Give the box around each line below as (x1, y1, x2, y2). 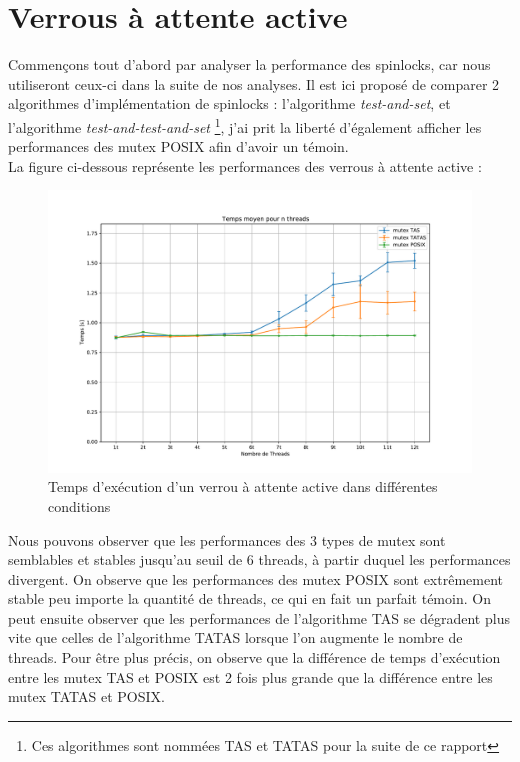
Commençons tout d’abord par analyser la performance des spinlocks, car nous (8, 54, 491, 75)
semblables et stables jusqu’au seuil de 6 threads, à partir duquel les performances (8, 549, 511, 570)
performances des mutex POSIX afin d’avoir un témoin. (8, 136, 349, 157)
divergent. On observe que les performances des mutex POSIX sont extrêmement (8, 568, 503, 589)
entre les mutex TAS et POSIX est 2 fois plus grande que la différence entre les (8, 666, 493, 687)
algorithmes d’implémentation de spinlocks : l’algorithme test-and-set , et (8, 93, 451, 114)
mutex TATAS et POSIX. (8, 686, 165, 707)
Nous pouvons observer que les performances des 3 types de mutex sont (8, 529, 446, 550)
